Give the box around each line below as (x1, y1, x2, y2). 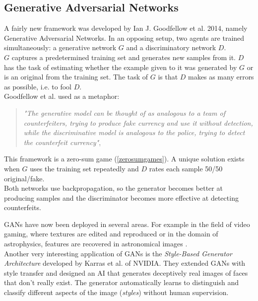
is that (158, 72, 178, 82)
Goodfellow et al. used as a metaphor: (4, 91, 120, 101)
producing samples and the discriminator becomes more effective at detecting (4, 192, 239, 203)
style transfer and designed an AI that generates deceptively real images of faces (4, 267, 248, 278)
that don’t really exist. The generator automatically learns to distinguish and (4, 277, 239, 288)
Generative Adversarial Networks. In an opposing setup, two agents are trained (4, 32, 245, 43)
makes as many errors (188, 72, 254, 82)
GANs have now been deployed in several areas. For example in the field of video (4, 219, 250, 229)
